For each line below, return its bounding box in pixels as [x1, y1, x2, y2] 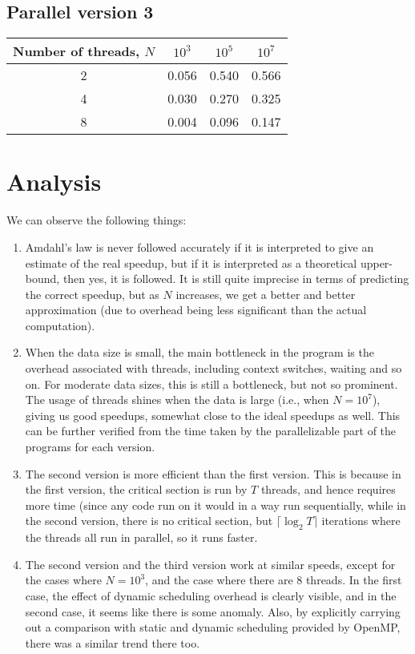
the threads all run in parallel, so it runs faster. [25, 529, 258, 546]
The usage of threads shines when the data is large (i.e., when [25, 391, 329, 408]
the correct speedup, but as [25, 285, 159, 302]
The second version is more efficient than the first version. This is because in [25, 465, 401, 482]
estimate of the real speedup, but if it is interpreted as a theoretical [25, 254, 357, 271]
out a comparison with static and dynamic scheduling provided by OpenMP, [25, 619, 401, 636]
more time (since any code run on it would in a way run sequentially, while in [25, 496, 406, 513]
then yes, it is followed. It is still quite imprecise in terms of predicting [62, 270, 409, 287]
